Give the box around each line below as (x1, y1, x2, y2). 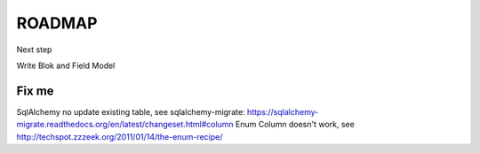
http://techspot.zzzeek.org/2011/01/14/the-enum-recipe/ (16, 131, 223, 142)
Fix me (16, 83, 54, 98)
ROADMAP (16, 13, 98, 33)
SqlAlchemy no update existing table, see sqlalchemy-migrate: (16, 106, 245, 117)
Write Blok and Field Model (16, 60, 116, 71)
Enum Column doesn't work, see (236, 119, 355, 130)
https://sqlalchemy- (246, 106, 319, 117)
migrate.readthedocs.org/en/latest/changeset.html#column (16, 119, 235, 130)
